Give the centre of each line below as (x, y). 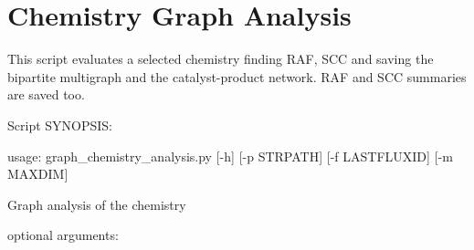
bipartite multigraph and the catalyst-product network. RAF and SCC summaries (237, 76)
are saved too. (46, 94)
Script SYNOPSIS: (60, 125)
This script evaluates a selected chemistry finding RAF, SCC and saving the (221, 59)
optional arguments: (63, 235)
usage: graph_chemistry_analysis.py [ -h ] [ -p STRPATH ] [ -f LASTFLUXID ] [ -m (230, 156)
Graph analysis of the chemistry (97, 204)
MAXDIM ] (38, 174)
